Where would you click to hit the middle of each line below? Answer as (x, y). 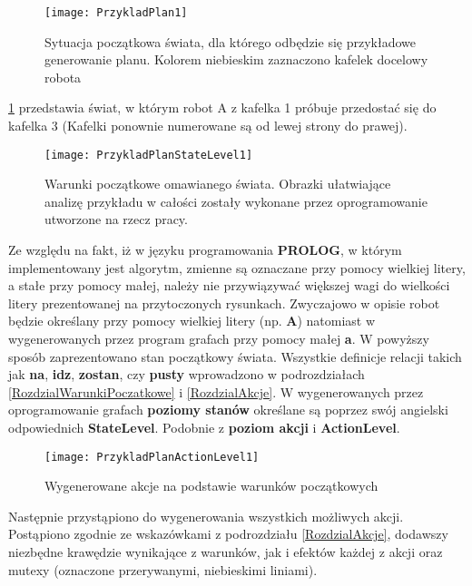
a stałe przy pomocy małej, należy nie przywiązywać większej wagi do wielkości (229, 285)
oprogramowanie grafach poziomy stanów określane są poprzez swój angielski (228, 410)
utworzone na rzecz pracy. (116, 219)
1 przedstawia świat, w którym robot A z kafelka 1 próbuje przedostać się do (222, 107)
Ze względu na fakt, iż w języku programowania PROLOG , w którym (205, 250)
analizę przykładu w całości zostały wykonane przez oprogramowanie (236, 201)
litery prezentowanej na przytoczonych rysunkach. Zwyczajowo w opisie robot (224, 303)
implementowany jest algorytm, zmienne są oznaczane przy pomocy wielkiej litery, (237, 267)
